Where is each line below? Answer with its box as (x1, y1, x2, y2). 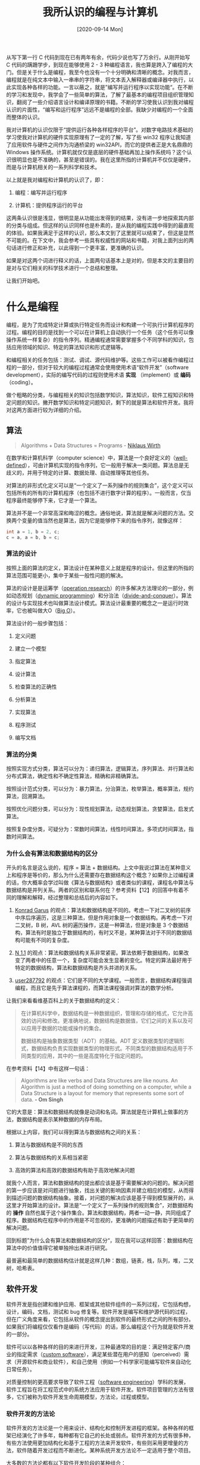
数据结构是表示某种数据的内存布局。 (16, 1116, 105, 1123)
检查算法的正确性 (14, 683, 57, 690)
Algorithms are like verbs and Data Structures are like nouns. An (20, 1077, 178, 1084)
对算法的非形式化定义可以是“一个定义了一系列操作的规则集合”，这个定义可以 (6, 482, 193, 489)
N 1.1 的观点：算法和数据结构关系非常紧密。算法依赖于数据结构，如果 (14, 949, 184, 956)
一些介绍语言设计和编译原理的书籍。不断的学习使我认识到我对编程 (32, 98, 194, 105)
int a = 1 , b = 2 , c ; (6, 528, 60, 535)
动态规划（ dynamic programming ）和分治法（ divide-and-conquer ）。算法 (11, 592, 192, 599)
